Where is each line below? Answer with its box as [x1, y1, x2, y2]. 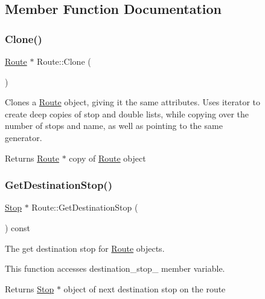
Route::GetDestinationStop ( [31, 201, 138, 214]
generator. [5, 131, 42, 143]
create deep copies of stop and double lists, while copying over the [5, 107, 249, 120]
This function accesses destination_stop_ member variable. [5, 262, 225, 275]
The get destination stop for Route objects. [5, 241, 165, 254]
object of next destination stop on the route [63, 282, 226, 295]
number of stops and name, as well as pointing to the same [5, 119, 223, 132]
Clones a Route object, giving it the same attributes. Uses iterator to [5, 96, 260, 108]
